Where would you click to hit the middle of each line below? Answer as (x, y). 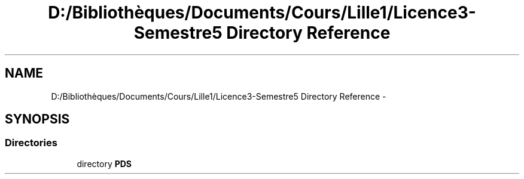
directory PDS (104, 163)
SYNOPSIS (37, 119)
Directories (31, 143)
